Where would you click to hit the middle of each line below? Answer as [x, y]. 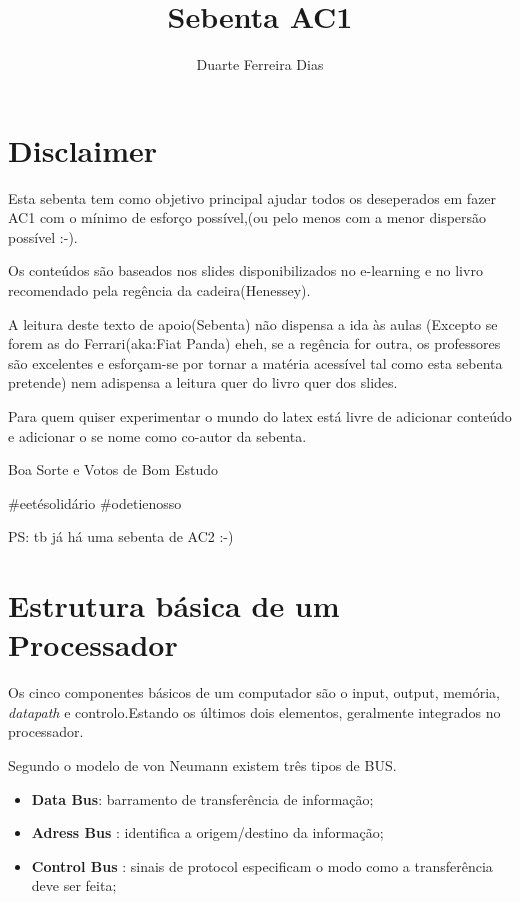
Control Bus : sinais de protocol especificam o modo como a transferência [262, 865]
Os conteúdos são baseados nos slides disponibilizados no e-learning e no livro [245, 270]
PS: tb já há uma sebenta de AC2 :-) [121, 536]
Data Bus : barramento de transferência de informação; [202, 798]
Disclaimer [83, 149]
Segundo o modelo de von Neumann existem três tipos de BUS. [202, 765]
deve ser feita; [74, 885]
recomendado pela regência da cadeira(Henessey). [159, 290]
